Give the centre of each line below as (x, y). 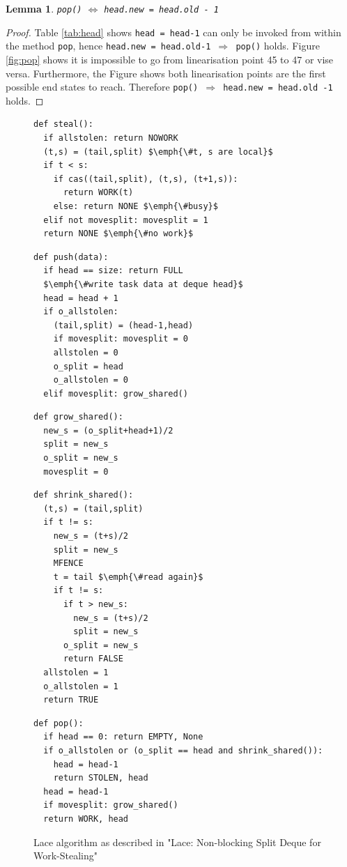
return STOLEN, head (101, 778)
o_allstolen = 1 (81, 686)
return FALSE (93, 659)
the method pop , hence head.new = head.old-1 (108, 46)
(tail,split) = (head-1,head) (123, 325)
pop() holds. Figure (278, 46)
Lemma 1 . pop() (44, 8)
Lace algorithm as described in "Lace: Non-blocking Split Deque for (177, 842)
